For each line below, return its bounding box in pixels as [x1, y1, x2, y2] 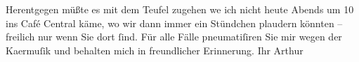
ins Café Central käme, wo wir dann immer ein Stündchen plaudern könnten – [6, 15, 343, 30]
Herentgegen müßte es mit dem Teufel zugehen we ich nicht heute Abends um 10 [6, 2, 354, 16]
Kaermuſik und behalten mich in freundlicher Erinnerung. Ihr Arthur [6, 42, 303, 57]
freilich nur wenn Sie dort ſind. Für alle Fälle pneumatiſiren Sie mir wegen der [6, 29, 342, 44]
